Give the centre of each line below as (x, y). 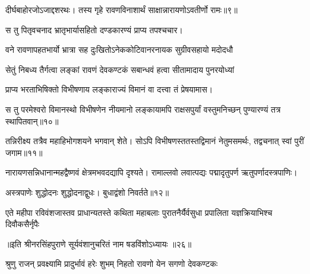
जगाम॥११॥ (24, 152)
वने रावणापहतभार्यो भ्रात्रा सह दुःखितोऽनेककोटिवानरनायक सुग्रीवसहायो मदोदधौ (119, 50)
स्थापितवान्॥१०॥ (32, 121)
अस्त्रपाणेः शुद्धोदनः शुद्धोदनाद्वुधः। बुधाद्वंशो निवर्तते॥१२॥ (87, 192)
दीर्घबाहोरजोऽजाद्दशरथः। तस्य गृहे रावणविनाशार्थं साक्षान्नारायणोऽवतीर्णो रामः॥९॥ (122, 9)
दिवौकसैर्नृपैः (23, 224)
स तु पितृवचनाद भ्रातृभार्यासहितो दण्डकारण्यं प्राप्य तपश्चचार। (94, 29)
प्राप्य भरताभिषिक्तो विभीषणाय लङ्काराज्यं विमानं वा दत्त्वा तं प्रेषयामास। (109, 89)
